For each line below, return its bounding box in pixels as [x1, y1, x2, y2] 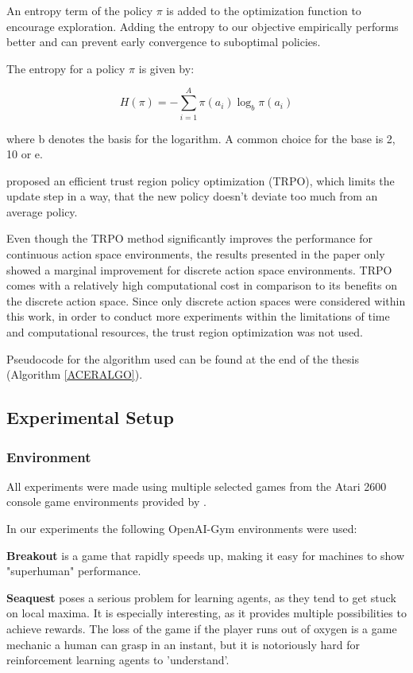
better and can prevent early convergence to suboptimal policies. [6, 33, 321, 50]
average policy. [6, 203, 78, 220]
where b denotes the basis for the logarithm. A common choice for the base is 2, [6, 130, 396, 146]
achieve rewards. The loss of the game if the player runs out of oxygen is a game [6, 620, 397, 636]
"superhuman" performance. [6, 562, 141, 579]
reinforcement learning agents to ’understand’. [6, 652, 230, 668]
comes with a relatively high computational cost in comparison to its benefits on [6, 277, 398, 294]
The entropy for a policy [6, 60, 125, 76]
